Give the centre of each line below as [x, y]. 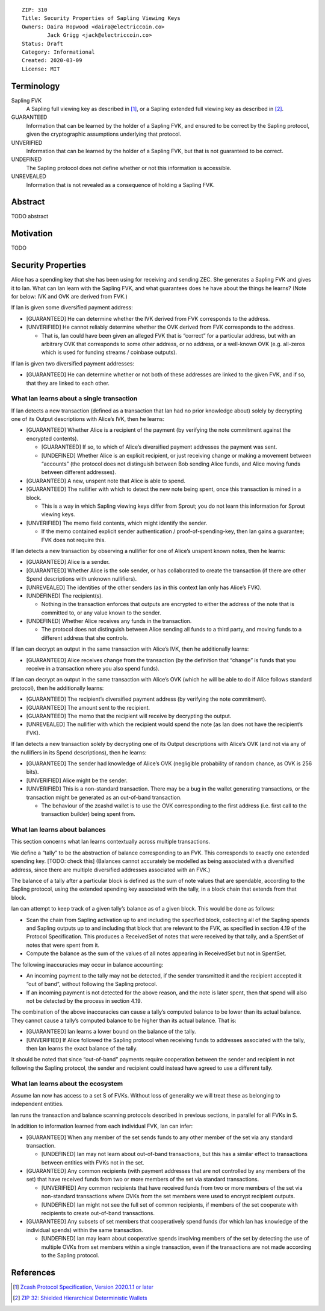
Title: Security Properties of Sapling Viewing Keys [101, 18]
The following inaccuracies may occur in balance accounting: [87, 964]
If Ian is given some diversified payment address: [72, 308]
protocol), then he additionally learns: [57, 688]
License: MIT [41, 69]
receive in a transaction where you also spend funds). [93, 669]
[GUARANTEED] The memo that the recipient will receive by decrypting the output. [129, 716]
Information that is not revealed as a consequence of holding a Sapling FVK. [120, 185]
